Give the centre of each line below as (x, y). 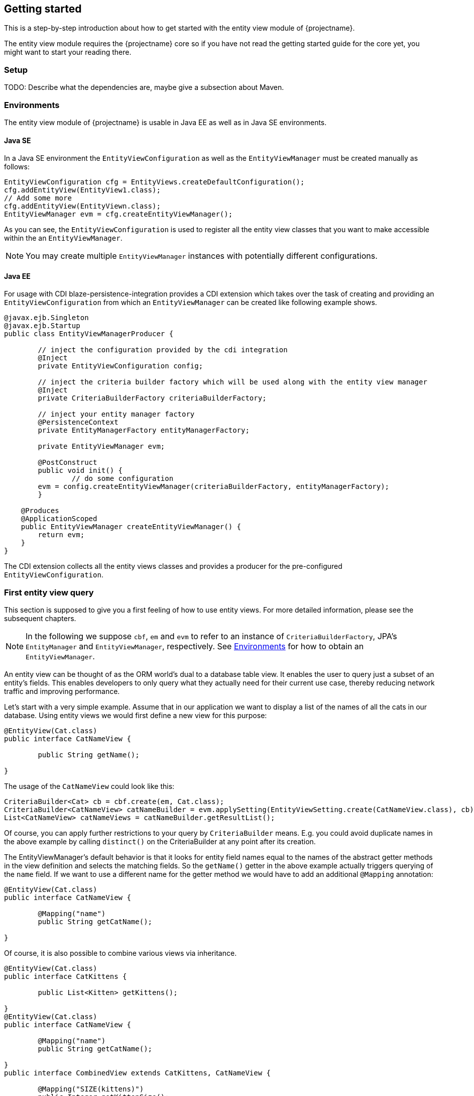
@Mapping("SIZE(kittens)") (91, 1089)
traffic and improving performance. (62, 691)
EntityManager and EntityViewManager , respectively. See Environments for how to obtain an (195, 646)
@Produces (40, 511)
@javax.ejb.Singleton (46, 318)
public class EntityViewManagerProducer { (89, 334)
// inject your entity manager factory (116, 414)
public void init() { (80, 471)
